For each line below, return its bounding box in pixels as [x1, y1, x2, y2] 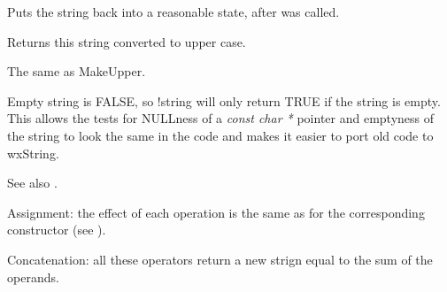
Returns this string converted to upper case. [7, 32, 246, 50]
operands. [7, 267, 59, 286]
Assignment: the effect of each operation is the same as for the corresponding [7, 203, 425, 221]
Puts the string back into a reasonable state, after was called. [7, 3, 340, 20]
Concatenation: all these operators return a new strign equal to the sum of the [7, 250, 433, 268]
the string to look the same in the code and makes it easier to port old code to [7, 126, 434, 144]
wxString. [7, 143, 59, 162]
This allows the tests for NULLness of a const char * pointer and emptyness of [7, 109, 435, 127]
